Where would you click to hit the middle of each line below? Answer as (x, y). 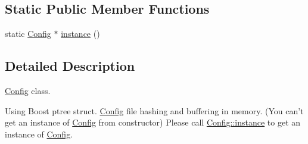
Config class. (28, 90)
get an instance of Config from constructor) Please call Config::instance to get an (153, 122)
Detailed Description (70, 66)
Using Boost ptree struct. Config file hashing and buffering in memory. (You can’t (154, 110)
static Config (28, 34)
